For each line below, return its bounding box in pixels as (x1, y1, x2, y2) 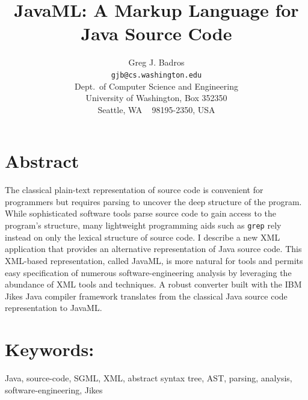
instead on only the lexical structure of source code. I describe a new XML (5, 230, 280, 243)
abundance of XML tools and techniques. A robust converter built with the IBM (5, 278, 302, 291)
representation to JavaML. (5, 301, 102, 314)
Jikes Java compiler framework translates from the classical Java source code (5, 289, 288, 302)
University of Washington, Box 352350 (85, 91, 227, 104)
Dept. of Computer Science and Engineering (75, 79, 238, 92)
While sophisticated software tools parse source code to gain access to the (5, 207, 276, 220)
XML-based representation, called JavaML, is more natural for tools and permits (5, 254, 303, 266)
